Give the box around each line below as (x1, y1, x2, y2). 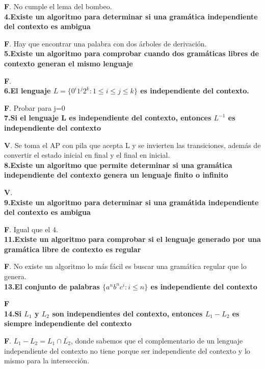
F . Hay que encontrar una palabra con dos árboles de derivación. (4, 38, 207, 48)
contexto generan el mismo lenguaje (4, 58, 133, 68)
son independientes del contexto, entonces (52, 308, 203, 318)
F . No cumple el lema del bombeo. (4, 1, 112, 11)
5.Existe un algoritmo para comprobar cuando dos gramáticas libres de (4, 48, 259, 59)
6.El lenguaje (4, 85, 51, 96)
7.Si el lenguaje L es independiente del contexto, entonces (4, 112, 211, 123)
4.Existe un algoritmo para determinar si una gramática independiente (4, 11, 258, 21)
